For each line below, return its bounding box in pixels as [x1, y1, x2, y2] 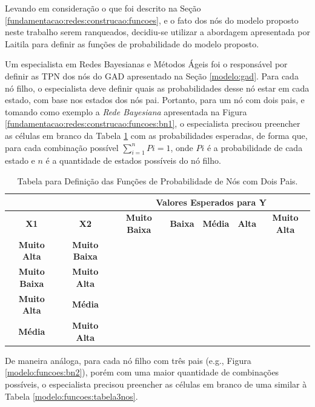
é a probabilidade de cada [207, 141, 303, 153]
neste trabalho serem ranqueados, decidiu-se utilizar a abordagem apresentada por [5, 25, 310, 38]
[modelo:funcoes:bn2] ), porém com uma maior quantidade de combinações [5, 366, 279, 378]
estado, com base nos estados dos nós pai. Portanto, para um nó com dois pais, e [5, 93, 305, 106]
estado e [5, 154, 35, 167]
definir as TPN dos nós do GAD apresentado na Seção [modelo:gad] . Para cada [5, 69, 299, 82]
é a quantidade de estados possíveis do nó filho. [45, 154, 221, 167]
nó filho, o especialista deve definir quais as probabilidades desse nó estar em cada [5, 81, 310, 94]
